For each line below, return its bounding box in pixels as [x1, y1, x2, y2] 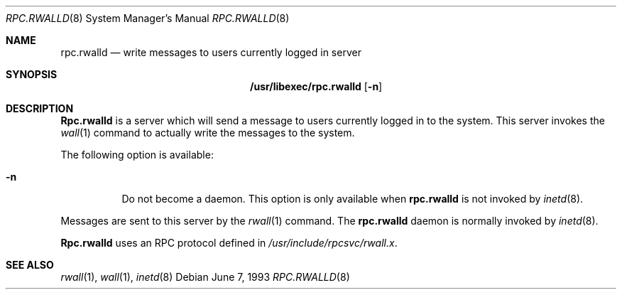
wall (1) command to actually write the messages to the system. [60, 127, 355, 139]
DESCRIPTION [6, 102, 74, 114]
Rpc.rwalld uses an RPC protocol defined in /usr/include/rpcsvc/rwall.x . [60, 237, 398, 249]
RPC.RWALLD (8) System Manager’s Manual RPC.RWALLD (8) [6, 12, 290, 24]
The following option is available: [60, 149, 214, 161]
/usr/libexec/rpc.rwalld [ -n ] [250, 80, 383, 92]
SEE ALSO [6, 259, 54, 271]
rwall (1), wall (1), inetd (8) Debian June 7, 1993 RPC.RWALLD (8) [60, 271, 350, 283]
